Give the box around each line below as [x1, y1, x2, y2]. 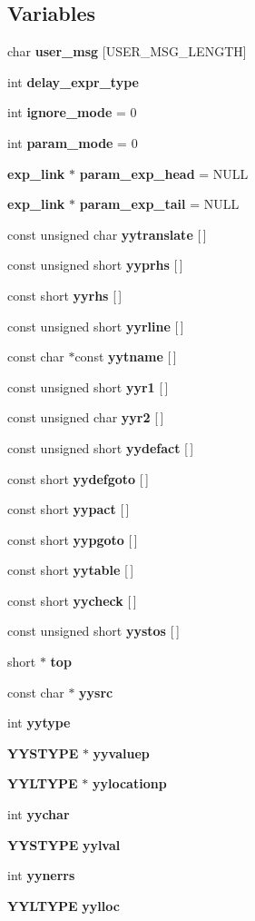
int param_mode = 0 [7, 133, 138, 152]
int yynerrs [7, 866, 75, 885]
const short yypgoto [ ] [7, 530, 138, 549]
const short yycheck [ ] [7, 590, 137, 609]
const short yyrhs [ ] [7, 285, 123, 304]
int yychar [7, 805, 70, 824]
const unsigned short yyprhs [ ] [7, 255, 183, 274]
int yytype [7, 713, 71, 732]
